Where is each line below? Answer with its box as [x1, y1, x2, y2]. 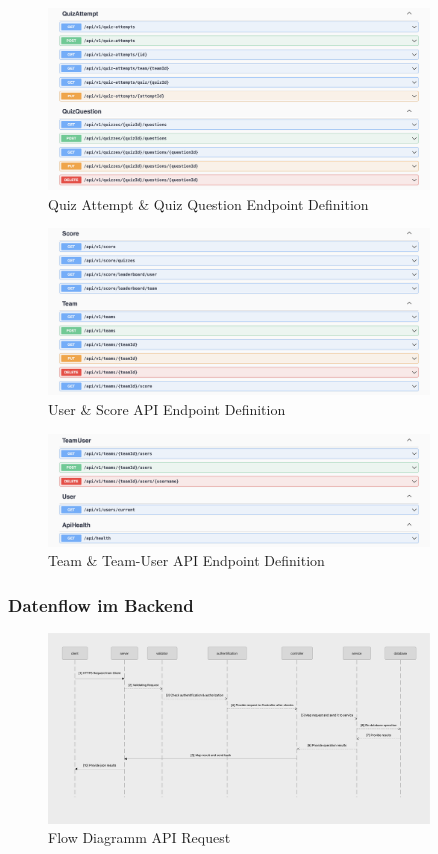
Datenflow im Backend [8, 592, 194, 617]
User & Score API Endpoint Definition [48, 398, 286, 419]
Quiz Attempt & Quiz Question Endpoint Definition [48, 193, 369, 214]
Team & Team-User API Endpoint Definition [48, 550, 325, 571]
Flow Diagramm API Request [48, 827, 231, 848]
